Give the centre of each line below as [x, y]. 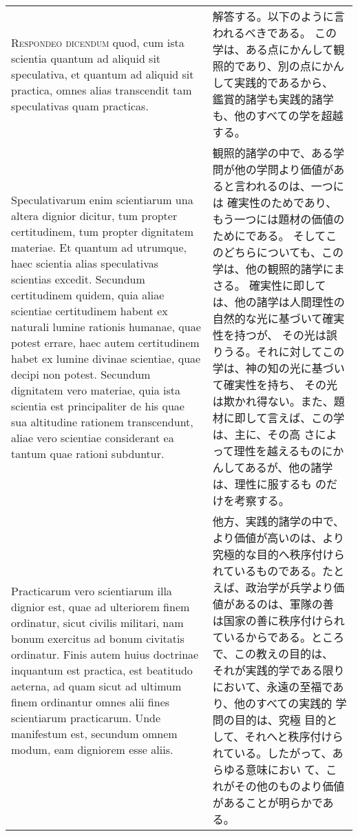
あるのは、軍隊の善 [284, 604]
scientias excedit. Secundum [78, 279]
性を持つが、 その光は [269, 335]
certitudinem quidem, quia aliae [88, 295]
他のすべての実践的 [283, 703]
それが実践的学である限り [278, 670]
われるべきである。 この [275, 33]
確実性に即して [287, 285]
